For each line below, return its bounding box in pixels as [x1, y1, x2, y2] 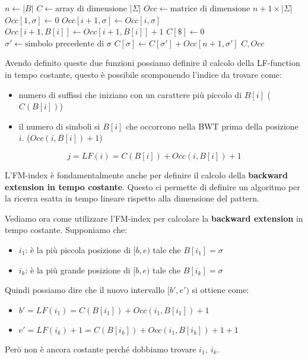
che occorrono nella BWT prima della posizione [125, 119, 299, 132]
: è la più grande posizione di [25, 263, 131, 276]
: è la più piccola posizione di [25, 243, 131, 256]
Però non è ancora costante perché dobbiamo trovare [5, 342, 196, 355]
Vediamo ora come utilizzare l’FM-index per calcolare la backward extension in [5, 212, 303, 224]
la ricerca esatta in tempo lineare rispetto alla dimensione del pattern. [5, 192, 259, 204]
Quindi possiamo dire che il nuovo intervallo [5, 284, 165, 296]
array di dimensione [55, 5, 128, 13]
